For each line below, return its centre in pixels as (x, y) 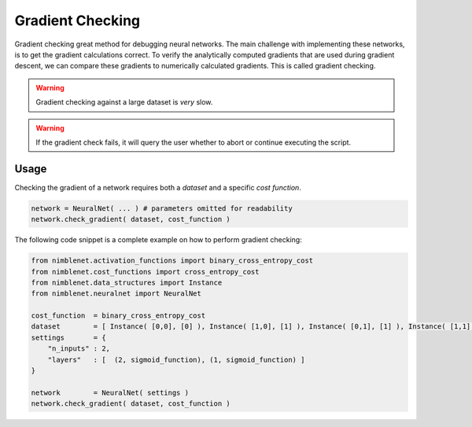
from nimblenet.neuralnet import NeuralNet (116, 294)
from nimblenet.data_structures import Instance (127, 282)
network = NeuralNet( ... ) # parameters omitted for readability (162, 208)
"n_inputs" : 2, (79, 349)
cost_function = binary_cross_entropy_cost (118, 316)
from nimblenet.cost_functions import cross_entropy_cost (145, 272)
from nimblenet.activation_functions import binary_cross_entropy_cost (172, 261)
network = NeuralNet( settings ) (110, 392)
